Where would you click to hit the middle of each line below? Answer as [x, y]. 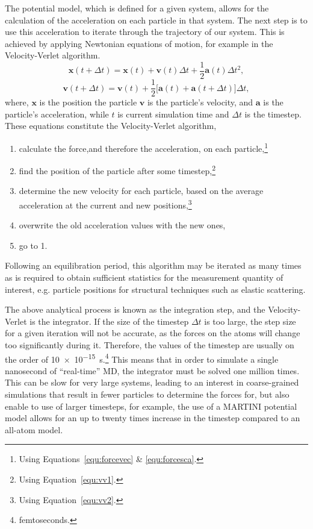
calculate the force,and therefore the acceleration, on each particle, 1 [143, 147]
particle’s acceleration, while [57, 114]
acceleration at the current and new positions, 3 [105, 204]
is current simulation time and [173, 114]
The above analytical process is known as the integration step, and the [135, 309]
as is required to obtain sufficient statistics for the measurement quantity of [144, 277]
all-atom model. [34, 429]
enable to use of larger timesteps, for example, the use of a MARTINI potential [151, 406]
